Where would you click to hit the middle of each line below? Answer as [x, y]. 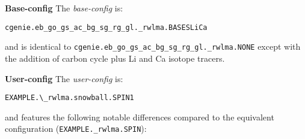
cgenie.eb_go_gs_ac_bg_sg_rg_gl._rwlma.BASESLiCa [106, 27]
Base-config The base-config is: [64, 8]
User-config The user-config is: [64, 78]
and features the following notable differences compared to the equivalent [140, 117]
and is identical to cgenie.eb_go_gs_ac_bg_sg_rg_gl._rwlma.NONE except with [153, 46]
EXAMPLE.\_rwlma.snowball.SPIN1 [69, 98]
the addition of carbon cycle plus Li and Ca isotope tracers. [115, 58]
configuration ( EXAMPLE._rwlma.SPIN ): [76, 129]
